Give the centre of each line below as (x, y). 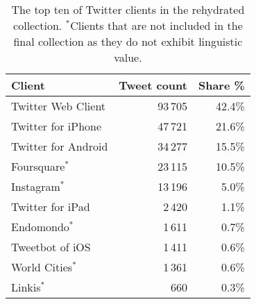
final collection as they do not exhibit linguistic (128, 41)
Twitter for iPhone (57, 126)
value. (128, 57)
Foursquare (38, 166)
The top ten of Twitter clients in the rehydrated (128, 9)
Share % (221, 85)
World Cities (42, 267)
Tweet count (153, 85)
